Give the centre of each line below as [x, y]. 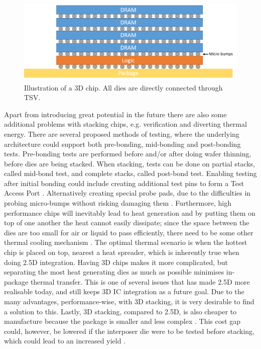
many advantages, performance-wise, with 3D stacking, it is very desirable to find [129, 301]
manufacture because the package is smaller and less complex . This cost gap [122, 321]
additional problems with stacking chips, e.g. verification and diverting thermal [125, 124]
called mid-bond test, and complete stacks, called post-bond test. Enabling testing [130, 173]
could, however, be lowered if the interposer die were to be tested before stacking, [129, 331]
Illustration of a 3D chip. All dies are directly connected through [123, 87]
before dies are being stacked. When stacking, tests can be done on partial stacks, [129, 163]
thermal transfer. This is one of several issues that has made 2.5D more [140, 281]
